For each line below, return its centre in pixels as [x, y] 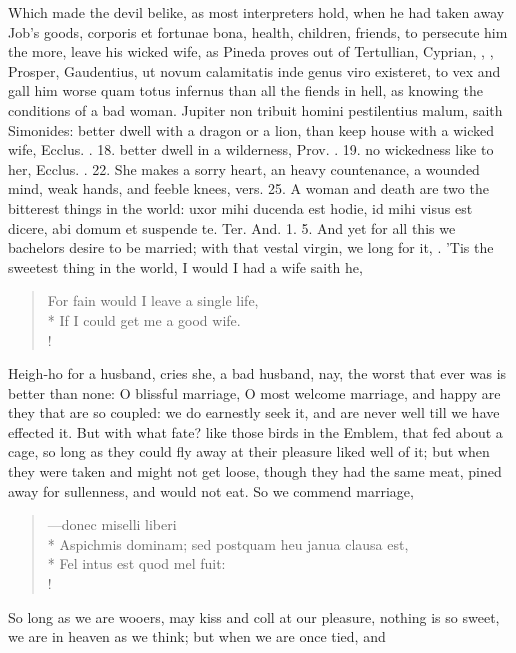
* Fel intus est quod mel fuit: [136, 563]
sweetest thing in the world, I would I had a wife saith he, [185, 266]
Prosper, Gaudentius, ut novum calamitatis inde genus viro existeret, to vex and [254, 70]
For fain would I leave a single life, [153, 300]
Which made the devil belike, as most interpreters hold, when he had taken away [256, 12]
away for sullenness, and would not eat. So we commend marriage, [211, 490]
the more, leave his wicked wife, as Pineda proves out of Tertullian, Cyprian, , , [251, 51]
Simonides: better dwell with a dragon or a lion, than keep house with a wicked [251, 129]
